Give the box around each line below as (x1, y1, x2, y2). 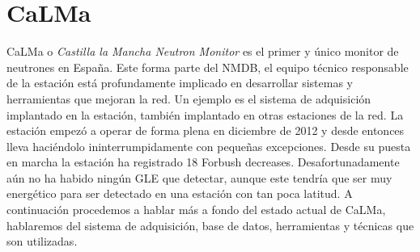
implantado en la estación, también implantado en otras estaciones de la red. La (6, 106, 404, 123)
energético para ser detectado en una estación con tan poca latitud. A (6, 185, 353, 202)
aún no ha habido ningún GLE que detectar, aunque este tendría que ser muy (6, 169, 392, 186)
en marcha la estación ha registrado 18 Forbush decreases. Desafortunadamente (6, 153, 400, 170)
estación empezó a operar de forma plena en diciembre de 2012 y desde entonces (6, 122, 405, 139)
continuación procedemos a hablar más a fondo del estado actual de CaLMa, (6, 201, 386, 218)
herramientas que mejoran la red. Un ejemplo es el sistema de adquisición (6, 90, 371, 107)
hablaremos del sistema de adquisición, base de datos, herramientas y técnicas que (6, 216, 414, 233)
